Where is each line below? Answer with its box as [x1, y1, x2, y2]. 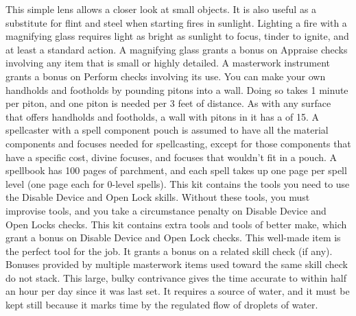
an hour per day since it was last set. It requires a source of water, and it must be [5, 284, 350, 298]
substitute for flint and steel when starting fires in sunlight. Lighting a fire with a [5, 15, 347, 29]
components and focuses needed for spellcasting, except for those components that [5, 136, 351, 150]
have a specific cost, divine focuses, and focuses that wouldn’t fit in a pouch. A [5, 149, 337, 164]
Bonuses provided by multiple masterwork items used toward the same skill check [5, 257, 348, 271]
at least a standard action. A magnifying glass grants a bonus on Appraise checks [5, 42, 348, 56]
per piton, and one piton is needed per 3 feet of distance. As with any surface [5, 96, 331, 110]
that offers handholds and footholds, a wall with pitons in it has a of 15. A [5, 109, 320, 123]
